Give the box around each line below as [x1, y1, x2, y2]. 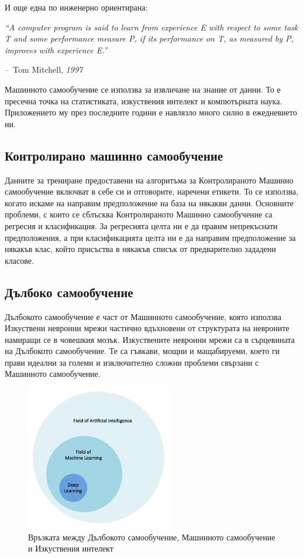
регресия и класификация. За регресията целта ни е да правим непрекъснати [5, 219, 278, 232]
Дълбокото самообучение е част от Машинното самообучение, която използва [5, 310, 282, 322]
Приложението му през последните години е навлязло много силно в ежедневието [5, 106, 297, 118]
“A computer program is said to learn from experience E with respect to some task [5, 21, 298, 33]
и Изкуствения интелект [28, 542, 113, 554]
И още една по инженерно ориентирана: [5, 1, 148, 13]
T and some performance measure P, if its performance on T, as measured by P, [5, 32, 294, 45]
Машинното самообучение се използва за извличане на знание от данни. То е [5, 83, 281, 95]
